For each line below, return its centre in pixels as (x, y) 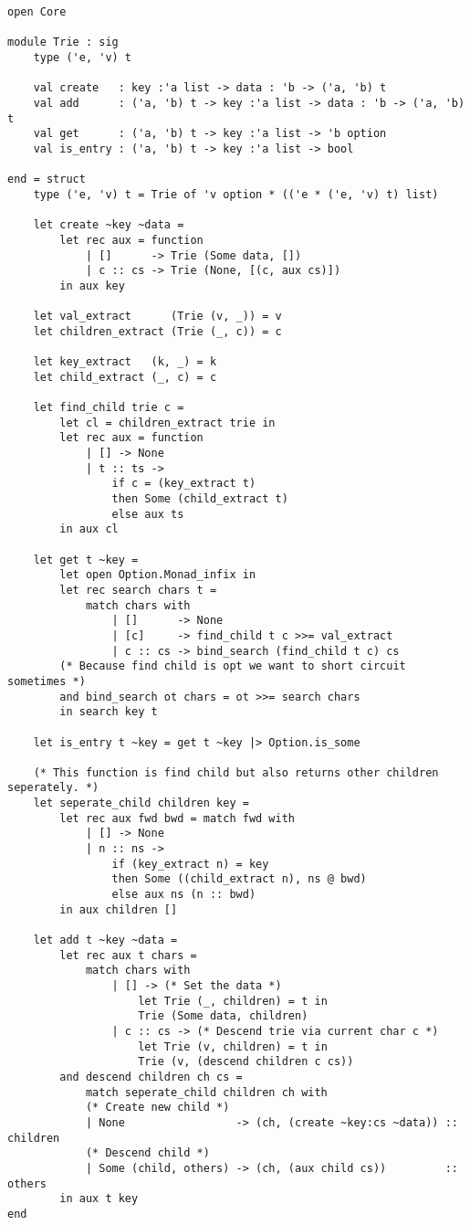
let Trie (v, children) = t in (233, 1046)
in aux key (92, 285)
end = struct (47, 180)
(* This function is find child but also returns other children (236, 772)
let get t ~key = (86, 560)
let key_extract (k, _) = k (125, 362)
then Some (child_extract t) (200, 499)
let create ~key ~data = (109, 225)
